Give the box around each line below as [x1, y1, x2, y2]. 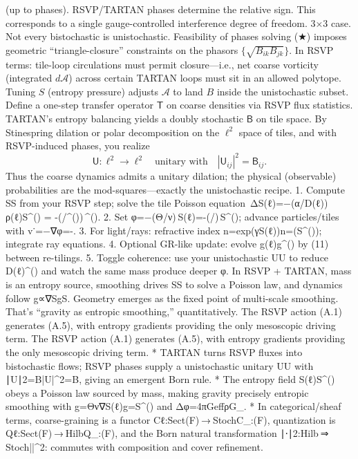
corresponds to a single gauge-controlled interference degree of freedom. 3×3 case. [6, 15, 351, 30]
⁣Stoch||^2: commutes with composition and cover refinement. [6, 440, 263, 454]
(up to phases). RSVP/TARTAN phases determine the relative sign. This [6, 2, 316, 16]
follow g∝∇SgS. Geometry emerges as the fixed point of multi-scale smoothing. [6, 290, 339, 305]
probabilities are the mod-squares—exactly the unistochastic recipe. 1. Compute [6, 182, 345, 196]
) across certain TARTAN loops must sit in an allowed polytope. [68, 71, 341, 85]
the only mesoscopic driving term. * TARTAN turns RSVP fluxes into [6, 344, 303, 359]
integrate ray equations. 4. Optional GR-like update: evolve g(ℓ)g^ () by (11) [6, 236, 329, 251]
